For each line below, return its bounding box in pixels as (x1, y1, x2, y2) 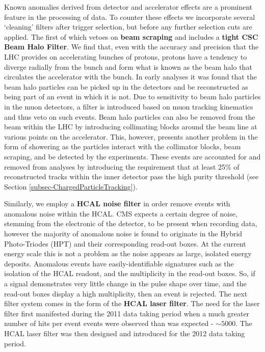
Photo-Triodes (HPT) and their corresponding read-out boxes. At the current (4, 238, 246, 249)
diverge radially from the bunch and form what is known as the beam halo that (4, 61, 252, 72)
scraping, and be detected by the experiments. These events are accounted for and (4, 151, 261, 161)
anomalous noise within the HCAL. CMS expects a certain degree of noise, (4, 208, 237, 219)
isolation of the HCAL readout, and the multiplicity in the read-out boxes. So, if (4, 268, 255, 279)
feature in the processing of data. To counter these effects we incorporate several (4, 11, 255, 22)
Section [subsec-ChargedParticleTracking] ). (4, 181, 138, 192)
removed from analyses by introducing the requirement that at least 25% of (4, 161, 240, 172)
